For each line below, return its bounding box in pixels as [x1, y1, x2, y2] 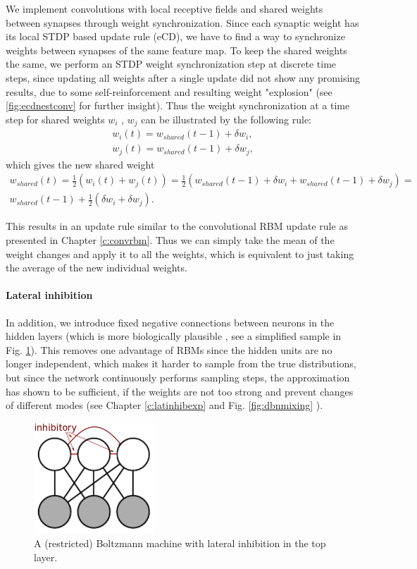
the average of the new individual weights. [6, 260, 187, 275]
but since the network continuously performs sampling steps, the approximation [6, 369, 350, 384]
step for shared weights [6, 111, 105, 126]
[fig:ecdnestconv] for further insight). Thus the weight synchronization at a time [6, 98, 350, 113]
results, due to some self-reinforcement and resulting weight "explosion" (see [6, 84, 332, 99]
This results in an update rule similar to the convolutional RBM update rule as [6, 219, 348, 233]
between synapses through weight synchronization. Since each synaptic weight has [6, 15, 359, 30]
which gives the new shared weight [6, 157, 155, 171]
